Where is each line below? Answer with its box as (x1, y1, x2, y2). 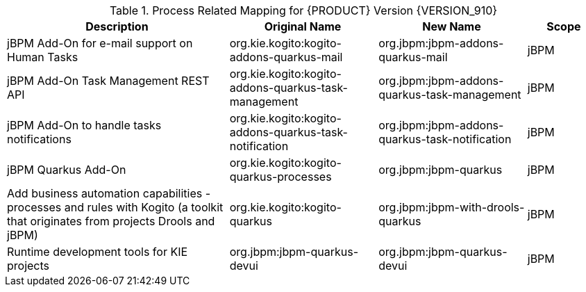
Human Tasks (7, 50, 78, 64)
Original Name (264, 19, 342, 33)
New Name (422, 19, 481, 33)
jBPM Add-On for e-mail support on (7, 36, 193, 50)
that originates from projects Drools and (7, 214, 215, 228)
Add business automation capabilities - (7, 186, 211, 200)
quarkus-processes (229, 170, 332, 184)
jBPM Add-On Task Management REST (7, 74, 210, 88)
